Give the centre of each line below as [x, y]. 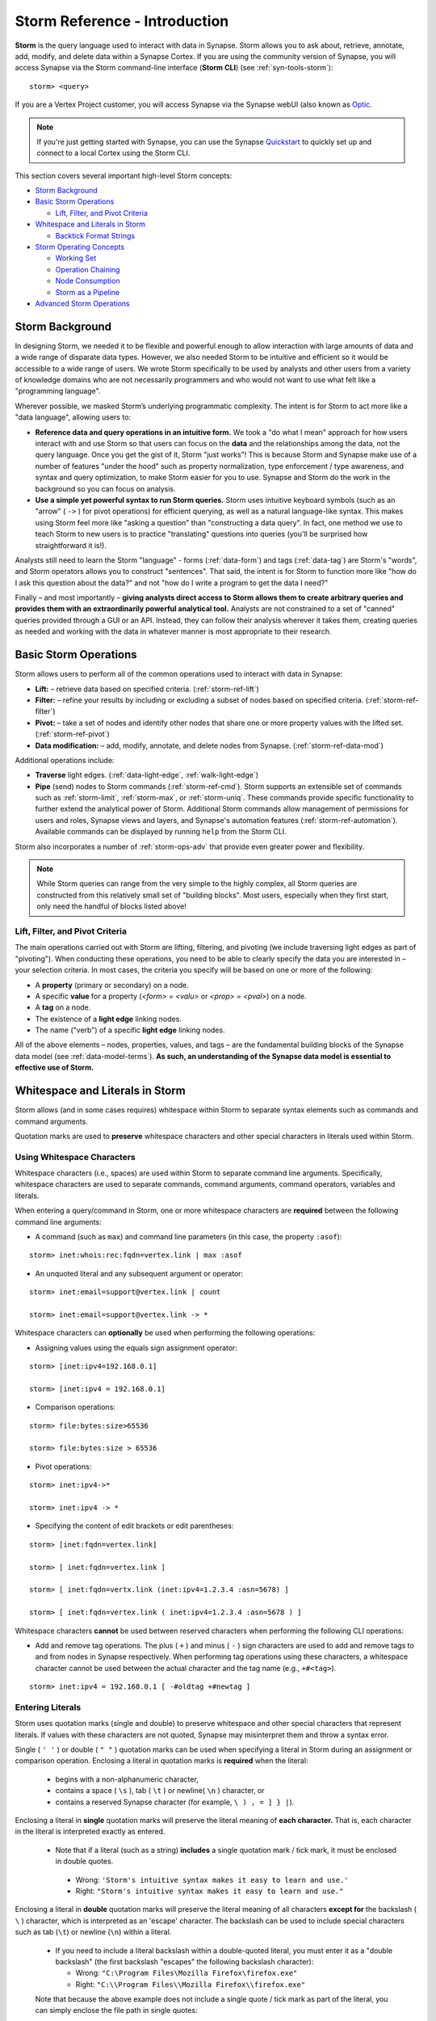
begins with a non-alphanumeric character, [127, 1779]
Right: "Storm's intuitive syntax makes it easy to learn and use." [210, 1891]
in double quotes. [84, 1861]
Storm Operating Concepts [80, 247]
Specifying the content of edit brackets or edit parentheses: [134, 1526]
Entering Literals [48, 1707]
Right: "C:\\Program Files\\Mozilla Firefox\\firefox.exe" [191, 1984]
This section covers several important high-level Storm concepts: [124, 175]
